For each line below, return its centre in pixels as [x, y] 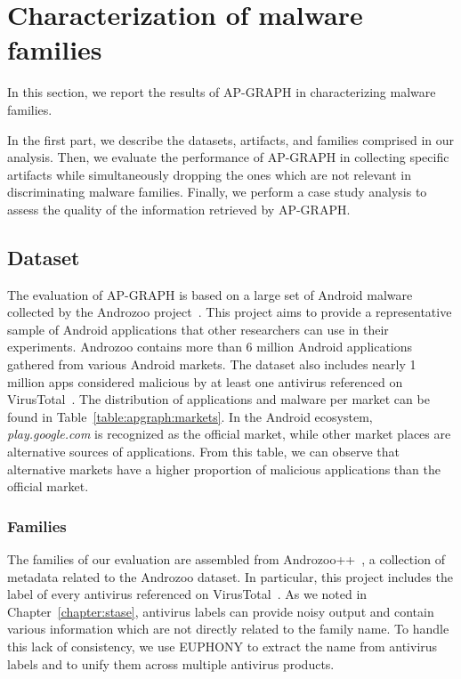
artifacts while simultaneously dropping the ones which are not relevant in [209, 174]
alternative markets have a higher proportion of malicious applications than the [224, 469]
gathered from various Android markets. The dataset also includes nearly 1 [212, 364]
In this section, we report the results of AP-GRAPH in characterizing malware [222, 92]
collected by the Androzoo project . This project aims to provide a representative [230, 312]
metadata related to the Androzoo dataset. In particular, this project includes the [230, 576]
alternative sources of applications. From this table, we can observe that [203, 452]
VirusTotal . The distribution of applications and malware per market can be [218, 399]
